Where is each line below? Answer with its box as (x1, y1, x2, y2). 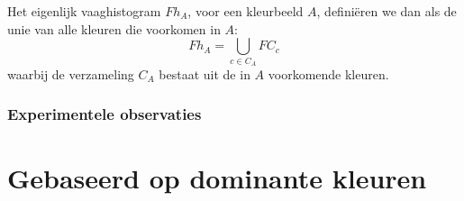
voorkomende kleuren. (268, 64, 389, 83)
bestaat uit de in (159, 64, 250, 83)
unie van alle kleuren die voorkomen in (7, 19, 221, 38)
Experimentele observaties (7, 103, 202, 125)
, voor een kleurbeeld (187, 2, 304, 20)
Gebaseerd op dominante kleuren (7, 159, 427, 196)
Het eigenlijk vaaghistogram (7, 2, 161, 20)
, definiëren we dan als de (316, 2, 457, 20)
